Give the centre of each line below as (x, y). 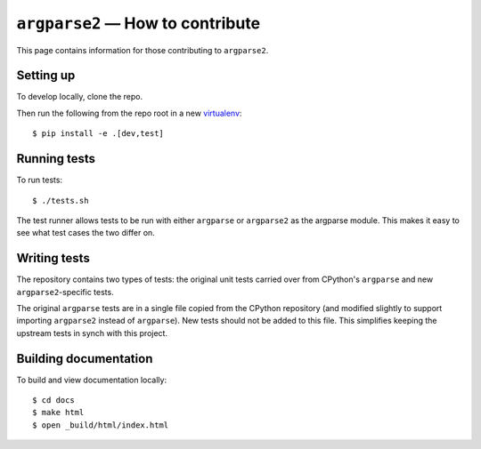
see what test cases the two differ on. (86, 233)
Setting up (46, 76)
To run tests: (39, 180)
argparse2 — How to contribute (139, 23)
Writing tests (53, 258)
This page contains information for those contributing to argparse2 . (143, 50)
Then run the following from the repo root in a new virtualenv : (129, 113)
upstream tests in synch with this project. (92, 333)
